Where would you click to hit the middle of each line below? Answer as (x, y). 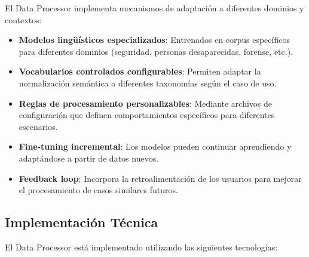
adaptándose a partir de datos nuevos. (89, 158)
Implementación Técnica (82, 222)
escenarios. (38, 126)
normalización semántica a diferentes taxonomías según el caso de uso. (148, 83)
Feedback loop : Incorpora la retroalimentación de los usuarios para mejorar (160, 178)
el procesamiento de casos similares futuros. (98, 190)
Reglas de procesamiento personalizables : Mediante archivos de (146, 103)
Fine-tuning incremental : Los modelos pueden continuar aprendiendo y (155, 146)
